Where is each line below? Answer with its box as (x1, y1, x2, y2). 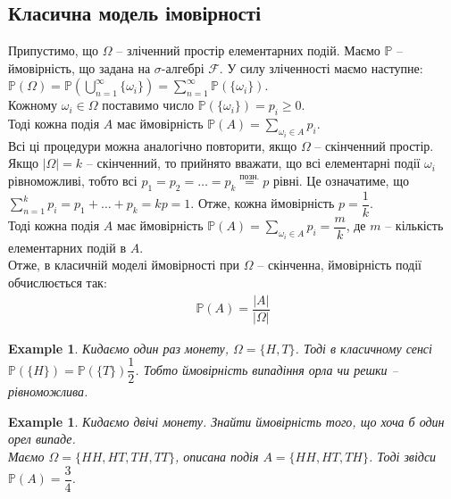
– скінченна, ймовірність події (257, 255, 422, 274)
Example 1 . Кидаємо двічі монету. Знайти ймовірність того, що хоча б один (8, 412, 445, 430)
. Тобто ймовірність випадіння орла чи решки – (135, 360, 398, 378)
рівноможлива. (8, 382, 88, 401)
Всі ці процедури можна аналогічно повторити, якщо (8, 136, 297, 154)
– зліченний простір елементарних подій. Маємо (116, 41, 380, 60)
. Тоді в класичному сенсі (295, 338, 432, 357)
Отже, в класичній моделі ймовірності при (8, 255, 240, 274)
